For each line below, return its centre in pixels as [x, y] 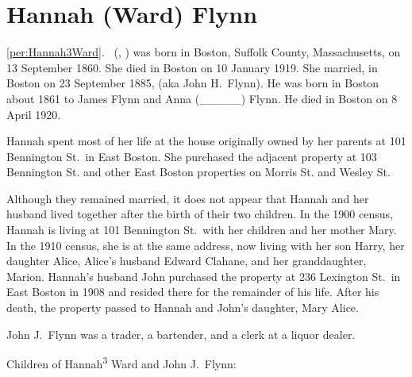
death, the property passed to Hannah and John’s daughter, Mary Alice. [183, 308]
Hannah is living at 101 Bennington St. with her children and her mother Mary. [202, 230]
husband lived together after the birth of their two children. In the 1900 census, [200, 214]
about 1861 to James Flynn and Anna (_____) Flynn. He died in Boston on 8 [202, 98]
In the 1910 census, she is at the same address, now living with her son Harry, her [206, 245]
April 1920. [34, 114]
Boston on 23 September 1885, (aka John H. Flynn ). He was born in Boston [193, 83]
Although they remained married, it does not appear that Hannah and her [188, 198]
